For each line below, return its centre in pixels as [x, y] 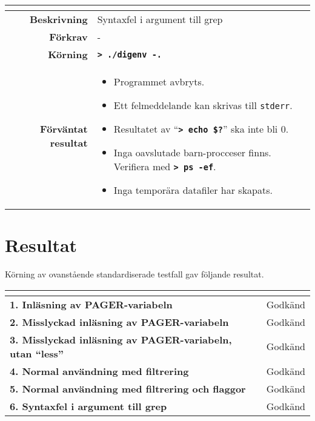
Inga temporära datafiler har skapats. [193, 190]
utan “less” [37, 353]
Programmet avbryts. [159, 81]
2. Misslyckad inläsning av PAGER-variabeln [119, 322]
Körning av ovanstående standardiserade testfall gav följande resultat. [134, 274]
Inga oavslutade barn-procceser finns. [192, 152]
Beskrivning [58, 19]
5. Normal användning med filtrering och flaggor [128, 388]
